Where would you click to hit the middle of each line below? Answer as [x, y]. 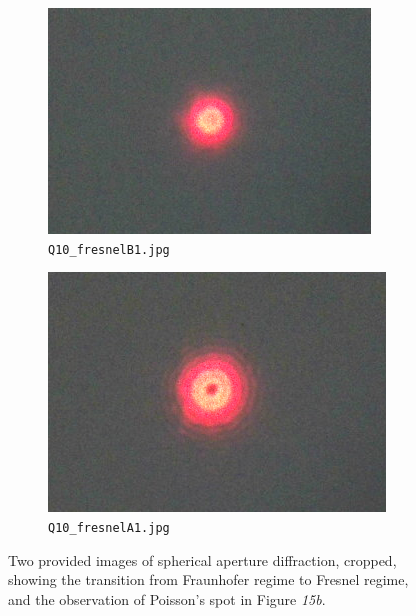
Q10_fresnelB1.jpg [109, 249]
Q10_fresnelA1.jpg [109, 527]
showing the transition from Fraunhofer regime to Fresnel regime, [208, 579]
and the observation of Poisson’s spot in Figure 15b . [167, 598]
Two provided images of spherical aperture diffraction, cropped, [202, 559]
